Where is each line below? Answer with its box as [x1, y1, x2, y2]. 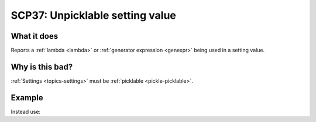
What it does [11, 31, 59, 41]
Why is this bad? [11, 62, 73, 72]
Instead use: [11, 108, 41, 115]
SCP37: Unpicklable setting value [11, 9, 177, 22]
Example [11, 93, 43, 103]
